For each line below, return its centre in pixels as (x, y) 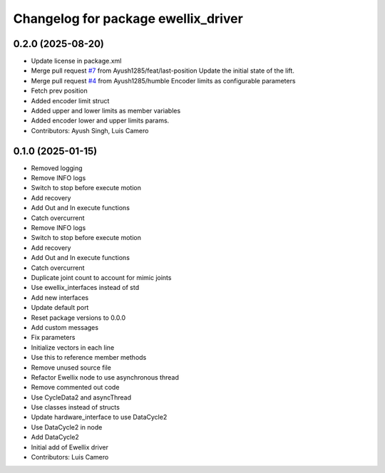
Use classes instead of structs (76, 407)
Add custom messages (65, 327)
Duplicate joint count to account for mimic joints (101, 277)
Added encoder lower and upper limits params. (100, 120)
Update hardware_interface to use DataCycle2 (99, 417)
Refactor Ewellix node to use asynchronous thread (105, 377)
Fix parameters (53, 338)
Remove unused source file (71, 368)
